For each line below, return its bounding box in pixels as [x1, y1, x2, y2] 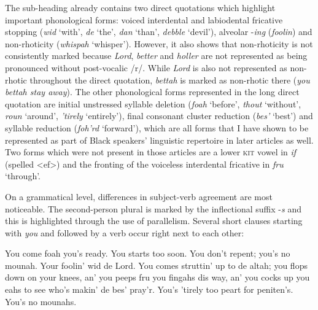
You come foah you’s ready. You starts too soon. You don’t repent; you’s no [5, 247, 290, 260]
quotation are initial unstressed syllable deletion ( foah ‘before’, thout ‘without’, [5, 97, 301, 110]
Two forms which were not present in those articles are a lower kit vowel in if [5, 145, 297, 158]
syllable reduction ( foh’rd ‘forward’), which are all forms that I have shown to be [5, 121, 309, 134]
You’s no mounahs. [5, 295, 77, 308]
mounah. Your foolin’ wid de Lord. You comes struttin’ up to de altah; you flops [5, 258, 308, 271]
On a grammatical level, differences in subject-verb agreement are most [5, 190, 273, 203]
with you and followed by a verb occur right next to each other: [5, 226, 244, 239]
